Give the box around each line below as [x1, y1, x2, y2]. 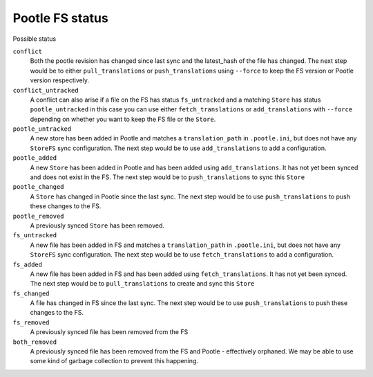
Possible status [12, 35, 57, 43]
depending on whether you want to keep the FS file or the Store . [30, 115, 216, 123]
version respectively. [30, 76, 90, 84]
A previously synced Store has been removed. [30, 221, 165, 230]
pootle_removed [12, 212, 65, 220]
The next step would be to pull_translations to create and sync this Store [30, 279, 255, 288]
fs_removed [12, 318, 50, 327]
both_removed [12, 338, 57, 346]
